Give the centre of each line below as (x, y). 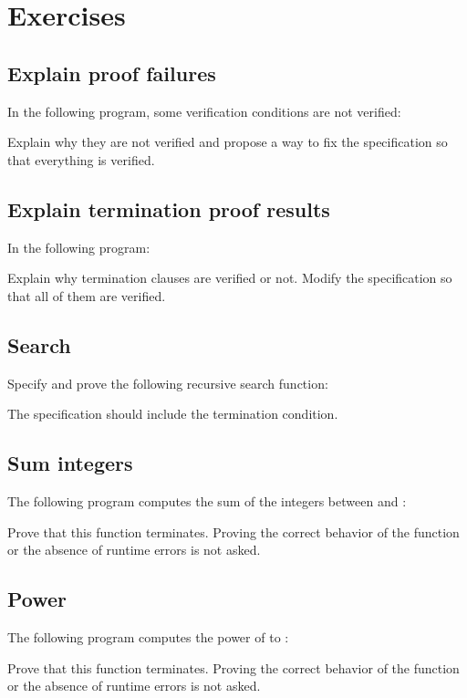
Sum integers (70, 463)
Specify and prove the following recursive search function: (168, 383)
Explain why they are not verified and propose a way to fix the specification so (228, 142)
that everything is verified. (81, 159)
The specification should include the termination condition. (173, 414)
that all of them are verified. (87, 295)
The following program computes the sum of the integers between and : (207, 500)
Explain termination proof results (169, 208)
